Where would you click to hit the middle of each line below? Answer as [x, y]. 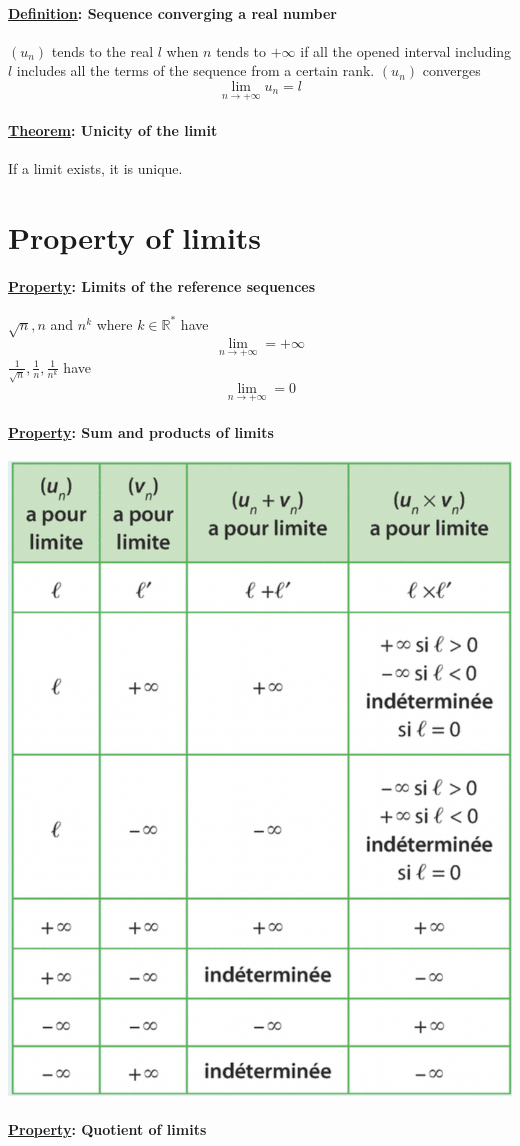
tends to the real [102, 50]
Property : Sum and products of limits [141, 431]
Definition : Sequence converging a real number [172, 12]
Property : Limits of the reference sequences [162, 285]
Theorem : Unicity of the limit [113, 129]
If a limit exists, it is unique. [95, 168]
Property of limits [135, 236]
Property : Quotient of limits [107, 1128]
